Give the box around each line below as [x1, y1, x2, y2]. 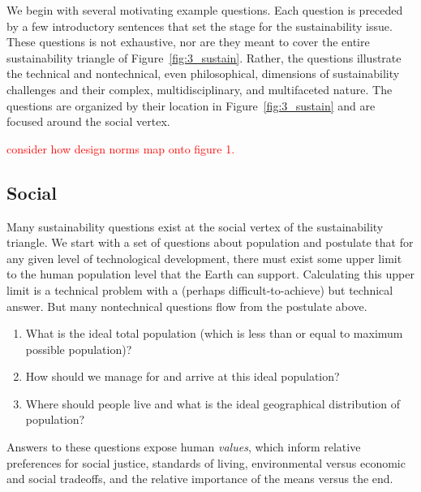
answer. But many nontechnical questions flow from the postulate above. [6, 297, 367, 314]
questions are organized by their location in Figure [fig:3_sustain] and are [6, 97, 376, 114]
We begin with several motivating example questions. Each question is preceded [6, 2, 403, 18]
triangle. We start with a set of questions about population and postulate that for [6, 234, 414, 251]
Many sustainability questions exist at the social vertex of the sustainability [6, 218, 384, 235]
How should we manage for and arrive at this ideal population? [25, 368, 340, 385]
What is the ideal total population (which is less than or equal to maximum [25, 325, 403, 342]
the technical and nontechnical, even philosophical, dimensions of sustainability [6, 65, 400, 82]
